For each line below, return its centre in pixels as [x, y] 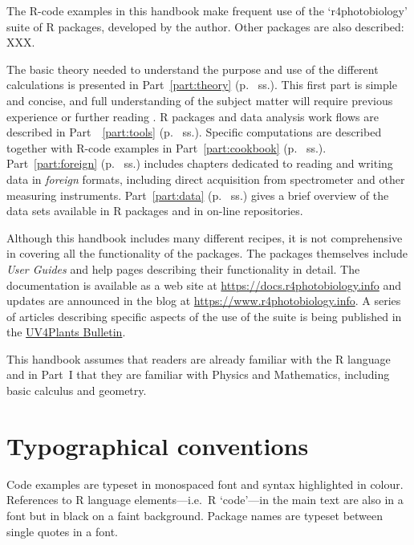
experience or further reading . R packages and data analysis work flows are [193, 116]
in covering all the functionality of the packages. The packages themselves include [207, 253]
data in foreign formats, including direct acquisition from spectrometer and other [206, 179]
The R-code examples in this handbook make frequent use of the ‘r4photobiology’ [207, 10]
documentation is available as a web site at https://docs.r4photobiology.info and [204, 285]
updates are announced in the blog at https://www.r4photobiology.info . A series [204, 301]
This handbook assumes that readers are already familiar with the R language [199, 358]
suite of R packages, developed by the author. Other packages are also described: [205, 26]
